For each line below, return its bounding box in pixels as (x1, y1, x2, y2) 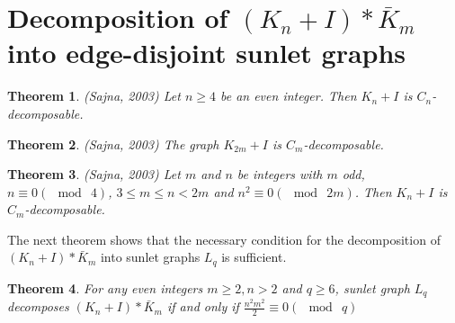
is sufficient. (221, 247, 287, 266)
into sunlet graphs (100, 247, 201, 266)
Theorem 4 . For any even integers (7, 278, 203, 297)
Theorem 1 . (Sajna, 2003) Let (7, 86, 181, 105)
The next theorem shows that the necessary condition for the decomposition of (7, 229, 441, 248)
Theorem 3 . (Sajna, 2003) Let (7, 165, 181, 184)
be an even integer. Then (219, 86, 357, 105)
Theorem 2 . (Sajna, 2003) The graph (7, 134, 219, 153)
